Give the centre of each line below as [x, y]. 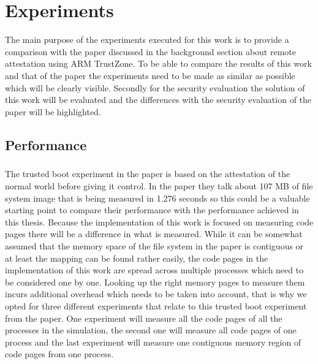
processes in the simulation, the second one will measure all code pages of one [151, 330]
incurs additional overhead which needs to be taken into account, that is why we [156, 294]
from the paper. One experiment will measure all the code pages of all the [144, 318]
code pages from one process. [59, 354]
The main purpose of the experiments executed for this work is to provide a [147, 40]
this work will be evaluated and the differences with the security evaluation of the [158, 100]
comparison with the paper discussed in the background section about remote [151, 51]
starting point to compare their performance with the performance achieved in [152, 210]
